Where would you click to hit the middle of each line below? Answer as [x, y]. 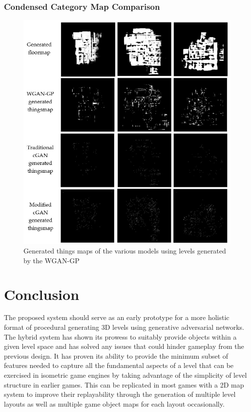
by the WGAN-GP [52, 260]
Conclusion [42, 294]
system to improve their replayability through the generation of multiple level [120, 394]
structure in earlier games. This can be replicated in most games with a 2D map [124, 384]
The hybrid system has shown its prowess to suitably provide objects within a [120, 336]
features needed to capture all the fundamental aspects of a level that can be [119, 365]
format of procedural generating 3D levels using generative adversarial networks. [124, 327]
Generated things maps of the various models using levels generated [125, 251]
